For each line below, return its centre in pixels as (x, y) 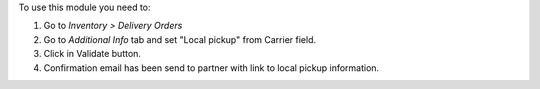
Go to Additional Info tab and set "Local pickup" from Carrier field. (180, 39)
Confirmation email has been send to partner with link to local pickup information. (211, 67)
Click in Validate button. (92, 54)
